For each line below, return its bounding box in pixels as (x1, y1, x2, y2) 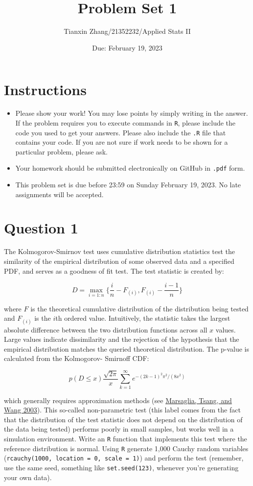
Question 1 (4, 218, 78, 238)
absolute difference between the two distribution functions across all (4, 324, 207, 334)
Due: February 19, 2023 (92, 42, 162, 52)
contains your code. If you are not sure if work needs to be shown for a (15, 137, 228, 147)
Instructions (4, 79, 87, 100)
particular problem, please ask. (15, 146, 108, 156)
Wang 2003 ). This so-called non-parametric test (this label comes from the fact (4, 405, 241, 415)
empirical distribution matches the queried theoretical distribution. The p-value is (4, 343, 250, 354)
